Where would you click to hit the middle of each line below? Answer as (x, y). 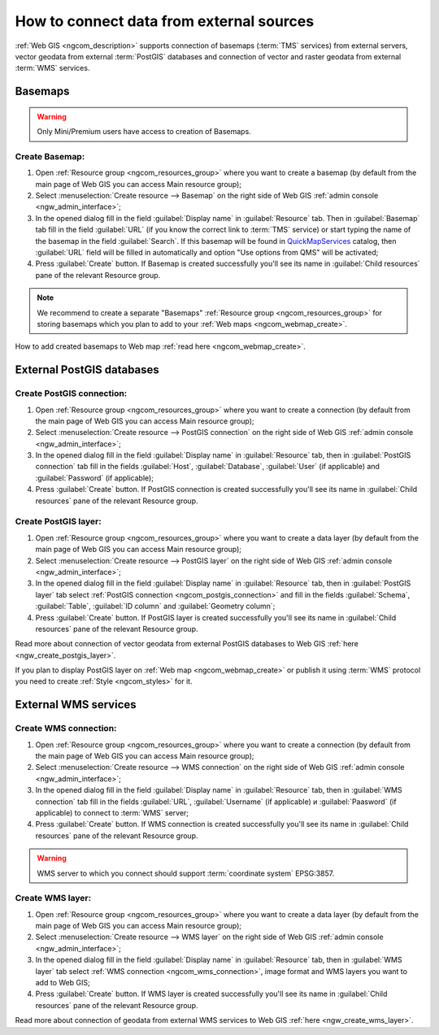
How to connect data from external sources (165, 21)
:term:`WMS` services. (52, 68)
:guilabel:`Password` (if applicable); (95, 478)
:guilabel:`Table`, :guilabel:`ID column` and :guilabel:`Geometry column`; (155, 607)
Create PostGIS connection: (71, 394)
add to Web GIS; (63, 983)
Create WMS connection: (66, 728)
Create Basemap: (50, 156)
